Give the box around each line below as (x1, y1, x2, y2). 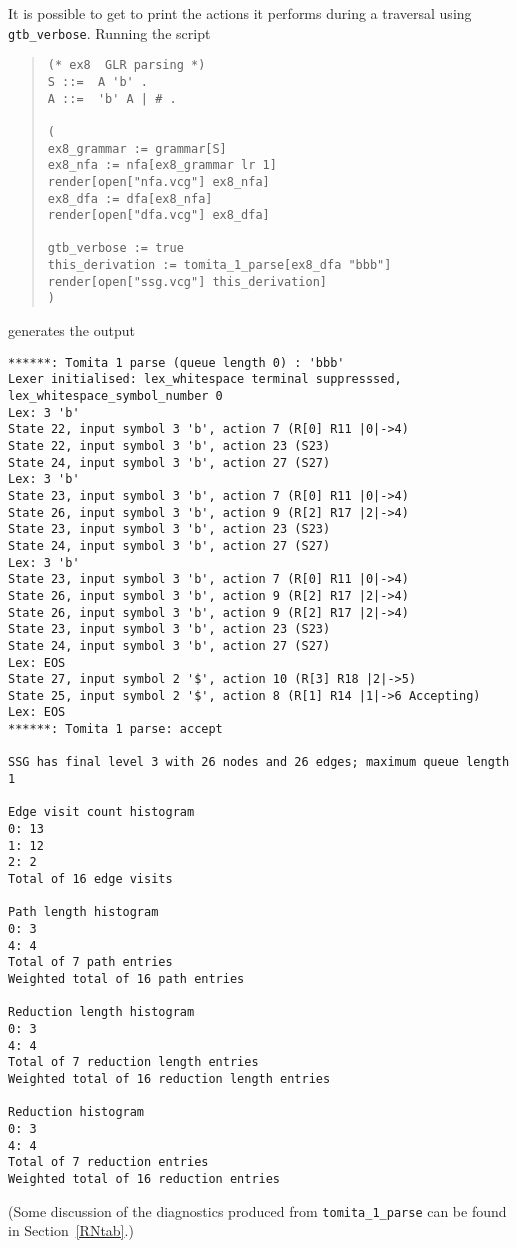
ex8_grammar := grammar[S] (47, 141, 227, 156)
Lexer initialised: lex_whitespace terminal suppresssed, (8, 372, 402, 387)
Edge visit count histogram (8, 805, 195, 820)
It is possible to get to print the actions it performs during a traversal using (8, 3, 472, 23)
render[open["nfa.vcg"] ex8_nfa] (47, 174, 270, 189)
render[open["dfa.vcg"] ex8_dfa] (47, 208, 270, 223)
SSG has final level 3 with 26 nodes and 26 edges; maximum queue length (8, 755, 510, 770)
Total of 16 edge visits (8, 872, 173, 887)
